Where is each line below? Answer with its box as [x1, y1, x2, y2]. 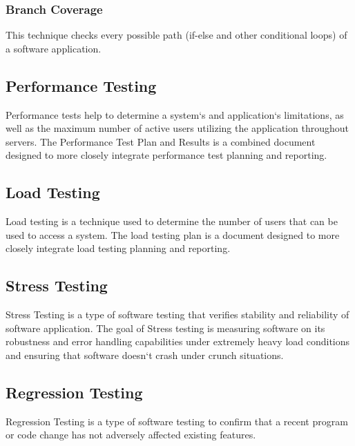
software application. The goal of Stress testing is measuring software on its [6, 320, 325, 335]
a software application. [6, 41, 102, 55]
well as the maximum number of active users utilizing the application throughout [6, 121, 349, 135]
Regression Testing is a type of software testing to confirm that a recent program [6, 414, 348, 428]
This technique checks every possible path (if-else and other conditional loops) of [6, 28, 347, 42]
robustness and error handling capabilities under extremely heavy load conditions [6, 334, 350, 349]
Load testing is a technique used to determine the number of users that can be [6, 214, 338, 229]
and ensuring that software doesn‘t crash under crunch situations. [6, 347, 284, 362]
